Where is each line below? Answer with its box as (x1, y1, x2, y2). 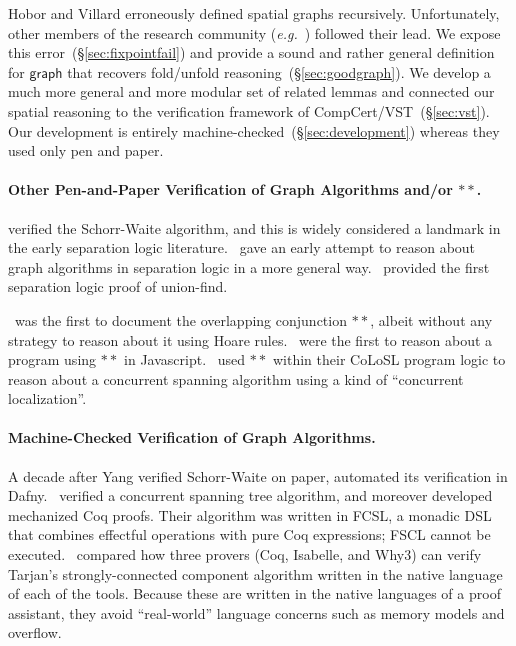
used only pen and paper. (8, 140, 164, 161)
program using (8, 349, 97, 370)
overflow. (8, 622, 62, 643)
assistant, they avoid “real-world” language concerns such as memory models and (8, 602, 505, 623)
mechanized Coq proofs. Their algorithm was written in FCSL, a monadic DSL (8, 504, 492, 525)
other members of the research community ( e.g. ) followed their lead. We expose (8, 22, 501, 43)
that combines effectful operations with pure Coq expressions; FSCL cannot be (8, 524, 491, 545)
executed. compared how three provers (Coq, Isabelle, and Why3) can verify (8, 544, 482, 565)
